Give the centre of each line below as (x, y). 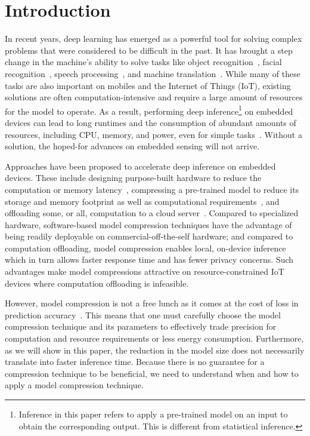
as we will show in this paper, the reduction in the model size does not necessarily (155, 350)
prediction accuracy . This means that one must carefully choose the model (143, 314)
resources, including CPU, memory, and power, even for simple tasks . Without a (154, 134)
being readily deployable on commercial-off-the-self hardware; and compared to (149, 236)
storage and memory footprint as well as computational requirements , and (142, 201)
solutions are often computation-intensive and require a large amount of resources (154, 97)
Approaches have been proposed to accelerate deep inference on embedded (140, 166)
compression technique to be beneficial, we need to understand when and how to (152, 373)
